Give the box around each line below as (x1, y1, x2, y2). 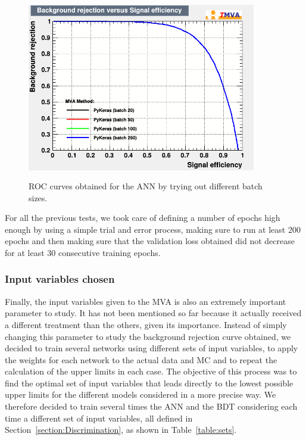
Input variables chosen (5, 272, 115, 286)
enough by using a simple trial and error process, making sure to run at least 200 (5, 223, 301, 235)
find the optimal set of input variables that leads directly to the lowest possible (5, 376, 293, 389)
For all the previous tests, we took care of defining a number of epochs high (5, 211, 280, 224)
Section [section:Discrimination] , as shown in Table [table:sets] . (5, 423, 237, 436)
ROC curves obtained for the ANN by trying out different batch (29, 179, 263, 192)
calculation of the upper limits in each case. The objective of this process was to (5, 365, 297, 377)
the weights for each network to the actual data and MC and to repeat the (5, 353, 277, 366)
